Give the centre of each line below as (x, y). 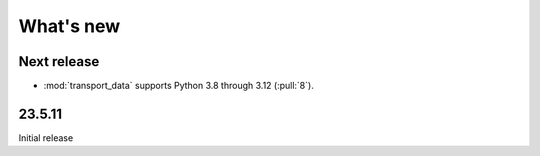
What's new (69, 26)
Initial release (46, 137)
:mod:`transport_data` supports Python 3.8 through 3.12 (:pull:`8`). (178, 86)
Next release (59, 61)
